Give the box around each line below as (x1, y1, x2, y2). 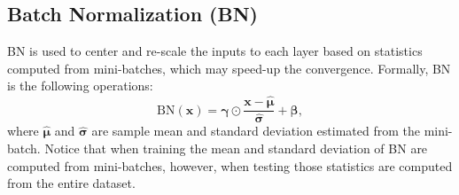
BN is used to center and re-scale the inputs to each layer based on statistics (7, 42, 423, 60)
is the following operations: (7, 76, 153, 95)
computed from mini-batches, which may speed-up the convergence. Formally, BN (7, 58, 451, 77)
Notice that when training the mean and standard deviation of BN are (44, 138, 428, 157)
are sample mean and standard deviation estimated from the (91, 121, 420, 140)
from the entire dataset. (7, 174, 136, 192)
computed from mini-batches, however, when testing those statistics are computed (7, 156, 453, 175)
